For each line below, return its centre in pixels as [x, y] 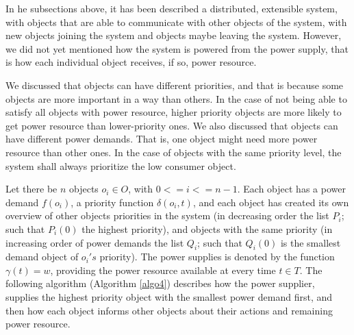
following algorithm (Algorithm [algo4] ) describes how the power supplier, [160, 283]
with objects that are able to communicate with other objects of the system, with [176, 22]
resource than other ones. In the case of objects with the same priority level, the [174, 152]
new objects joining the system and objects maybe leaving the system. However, [174, 35]
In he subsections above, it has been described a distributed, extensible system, [172, 8]
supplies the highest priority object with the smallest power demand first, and [169, 297]
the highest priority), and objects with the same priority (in [207, 228]
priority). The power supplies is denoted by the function [217, 257]
